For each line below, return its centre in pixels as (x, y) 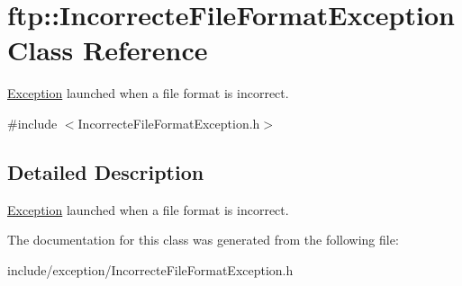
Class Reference (108, 50)
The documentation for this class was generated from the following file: (203, 240)
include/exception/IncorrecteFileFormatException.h (150, 269)
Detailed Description (106, 171)
